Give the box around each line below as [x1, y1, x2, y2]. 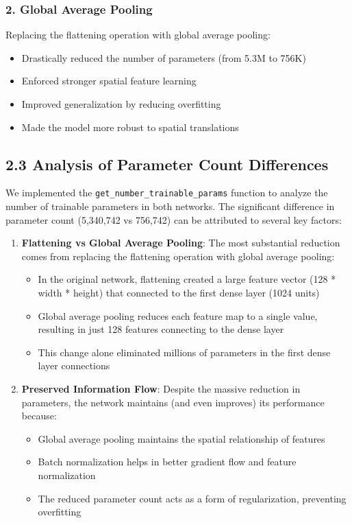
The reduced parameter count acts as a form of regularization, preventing [38, 491, 347, 505]
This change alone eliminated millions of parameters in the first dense [38, 345, 331, 359]
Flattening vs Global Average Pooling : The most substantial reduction [21, 235, 340, 250]
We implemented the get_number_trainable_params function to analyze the [5, 185, 328, 200]
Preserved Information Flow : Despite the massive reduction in [21, 381, 301, 395]
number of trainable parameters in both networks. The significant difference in [5, 199, 335, 213]
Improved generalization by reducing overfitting [21, 97, 221, 111]
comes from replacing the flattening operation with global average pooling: [21, 248, 335, 263]
